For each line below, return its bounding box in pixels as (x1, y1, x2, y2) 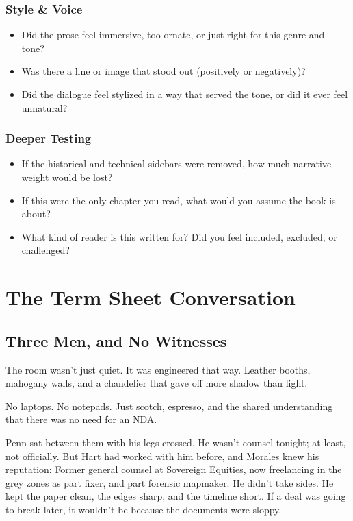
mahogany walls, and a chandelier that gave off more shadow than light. (5, 376, 308, 390)
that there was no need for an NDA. (5, 412, 157, 426)
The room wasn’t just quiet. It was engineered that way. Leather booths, (5, 362, 311, 376)
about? (21, 206, 51, 221)
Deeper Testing (5, 130, 92, 147)
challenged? (21, 243, 70, 257)
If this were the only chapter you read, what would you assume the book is (21, 193, 336, 207)
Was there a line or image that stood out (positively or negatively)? (21, 64, 306, 78)
